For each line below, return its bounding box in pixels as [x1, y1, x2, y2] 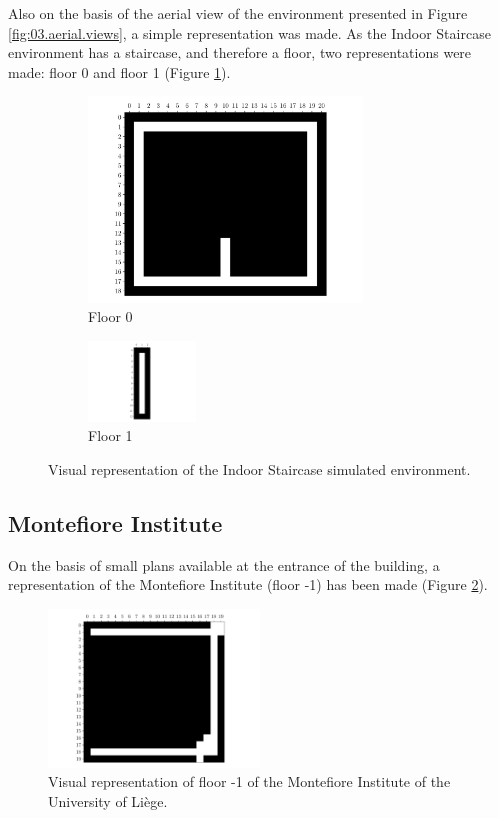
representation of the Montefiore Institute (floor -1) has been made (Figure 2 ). [8, 574, 488, 595]
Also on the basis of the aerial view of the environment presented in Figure [8, 3, 468, 23]
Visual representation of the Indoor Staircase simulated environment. [48, 458, 471, 479]
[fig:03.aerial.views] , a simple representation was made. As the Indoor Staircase [8, 22, 491, 43]
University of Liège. [48, 791, 168, 812]
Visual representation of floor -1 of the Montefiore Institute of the [48, 771, 451, 792]
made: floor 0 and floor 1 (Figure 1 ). [8, 61, 231, 82]
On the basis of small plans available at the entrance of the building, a [8, 554, 440, 575]
